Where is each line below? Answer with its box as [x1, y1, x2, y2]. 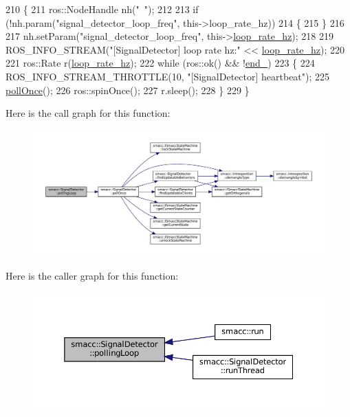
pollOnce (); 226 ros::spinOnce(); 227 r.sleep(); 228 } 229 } [6, 82, 250, 97]
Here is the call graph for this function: [6, 106, 171, 120]
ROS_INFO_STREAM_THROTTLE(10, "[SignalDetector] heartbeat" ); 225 [6, 69, 330, 83]
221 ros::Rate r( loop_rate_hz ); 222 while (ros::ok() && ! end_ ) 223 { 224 [6, 56, 315, 70]
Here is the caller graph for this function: [6, 269, 179, 283]
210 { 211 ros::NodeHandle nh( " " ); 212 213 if [6, 2, 199, 16]
